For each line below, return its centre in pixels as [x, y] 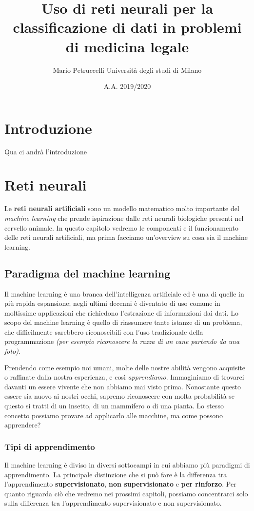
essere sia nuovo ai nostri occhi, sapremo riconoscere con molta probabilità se [120, 396]
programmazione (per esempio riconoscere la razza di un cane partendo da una [122, 341]
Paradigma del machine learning [88, 273]
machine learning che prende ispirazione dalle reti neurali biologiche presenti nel [124, 218]
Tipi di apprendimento [50, 446]
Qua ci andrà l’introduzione [46, 151]
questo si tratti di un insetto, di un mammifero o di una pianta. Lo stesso [114, 406]
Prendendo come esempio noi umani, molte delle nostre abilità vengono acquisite [125, 367]
